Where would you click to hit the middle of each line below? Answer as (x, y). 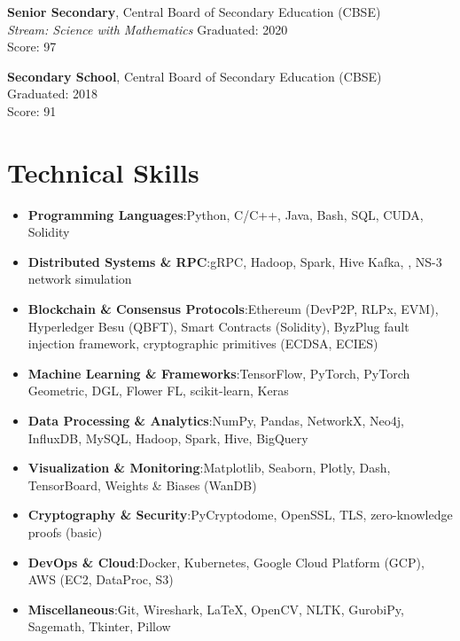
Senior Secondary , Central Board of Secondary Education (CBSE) (194, 12)
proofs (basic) (65, 532)
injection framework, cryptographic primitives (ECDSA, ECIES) (203, 344)
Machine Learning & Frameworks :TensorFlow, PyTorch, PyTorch (219, 373)
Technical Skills (103, 172)
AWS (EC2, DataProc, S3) (101, 579)
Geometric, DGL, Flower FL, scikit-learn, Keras (158, 391)
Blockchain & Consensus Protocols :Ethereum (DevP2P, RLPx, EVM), (233, 309)
